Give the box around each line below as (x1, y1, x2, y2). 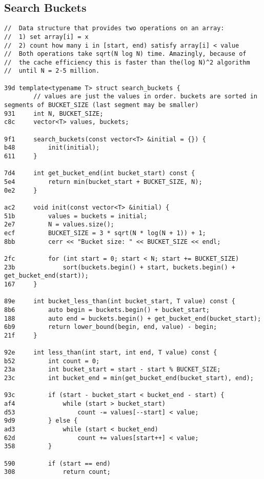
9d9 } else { (4, 417, 78, 425)
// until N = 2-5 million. (4, 67, 100, 75)
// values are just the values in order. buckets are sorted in (33, 93, 257, 100)
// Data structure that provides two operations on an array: (4, 25, 225, 32)
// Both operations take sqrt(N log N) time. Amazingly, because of (4, 50, 247, 58)
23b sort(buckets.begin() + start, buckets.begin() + (4, 263, 236, 271)
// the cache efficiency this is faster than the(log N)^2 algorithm (4, 58, 250, 66)
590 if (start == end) (4, 460, 111, 467)
